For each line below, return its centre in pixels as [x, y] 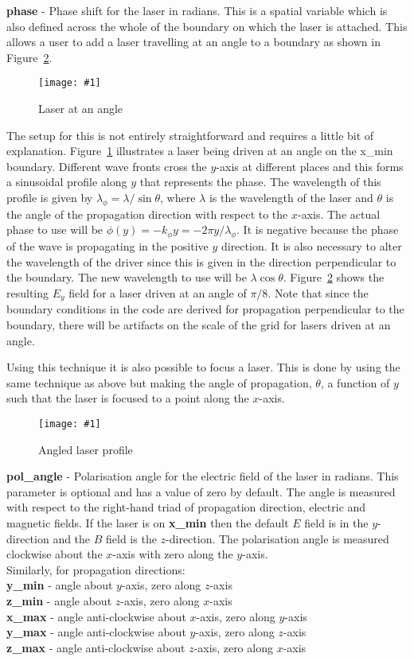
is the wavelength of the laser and [291, 197]
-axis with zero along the [173, 554]
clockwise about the [55, 554]
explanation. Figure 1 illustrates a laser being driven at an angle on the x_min [200, 151]
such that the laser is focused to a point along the [128, 398]
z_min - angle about [59, 600]
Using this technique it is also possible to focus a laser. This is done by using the [203, 367]
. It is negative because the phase [318, 229]
